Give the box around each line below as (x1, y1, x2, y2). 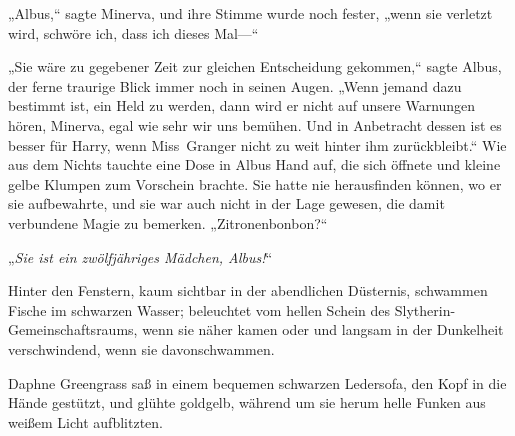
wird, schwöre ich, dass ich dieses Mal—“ (8, 22, 259, 43)
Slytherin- (394, 299, 456, 320)
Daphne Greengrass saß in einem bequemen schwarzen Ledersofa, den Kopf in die (8, 372, 507, 393)
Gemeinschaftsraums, (8, 319, 138, 340)
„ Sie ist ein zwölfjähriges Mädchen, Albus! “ (8, 246, 273, 267)
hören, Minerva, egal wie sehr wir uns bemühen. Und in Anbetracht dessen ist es (8, 114, 502, 135)
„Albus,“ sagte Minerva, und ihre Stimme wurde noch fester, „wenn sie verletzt (8, 3, 493, 23)
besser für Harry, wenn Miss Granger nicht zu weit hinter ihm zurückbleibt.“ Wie (8, 134, 507, 155)
